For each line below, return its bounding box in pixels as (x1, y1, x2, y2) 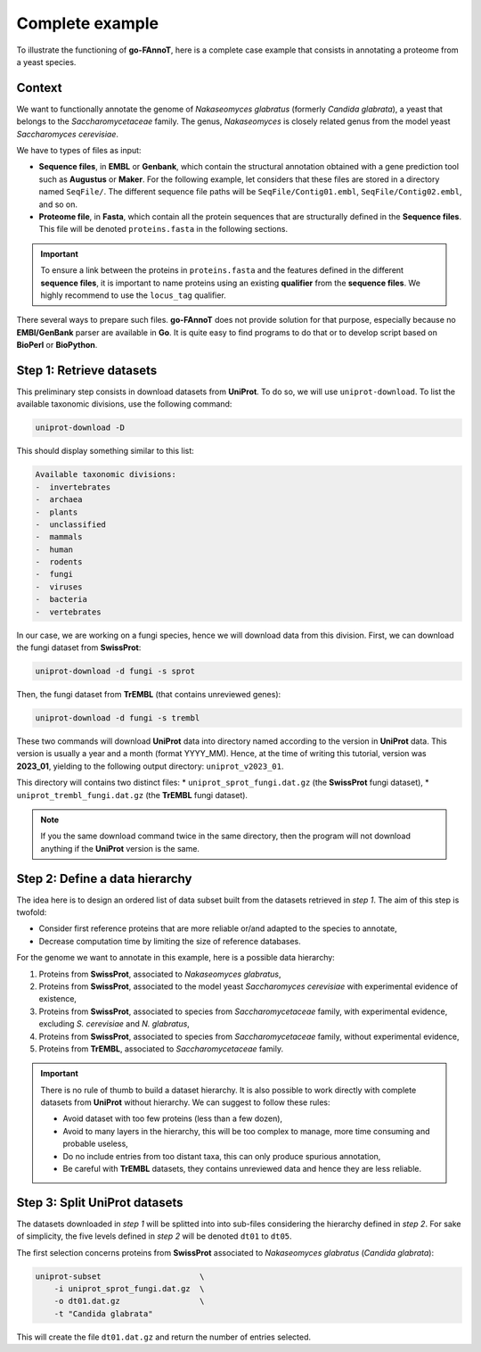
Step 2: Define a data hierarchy (16, 870, 192, 886)
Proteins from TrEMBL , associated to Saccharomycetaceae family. (38, 1043, 284, 1054)
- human (35, 544, 74, 555)
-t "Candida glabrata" (53, 1308, 153, 1319)
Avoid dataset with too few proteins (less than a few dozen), (62, 1113, 283, 1124)
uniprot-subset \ (35, 1271, 205, 1282)
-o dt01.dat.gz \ (53, 1296, 205, 1307)
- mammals (35, 532, 83, 542)
